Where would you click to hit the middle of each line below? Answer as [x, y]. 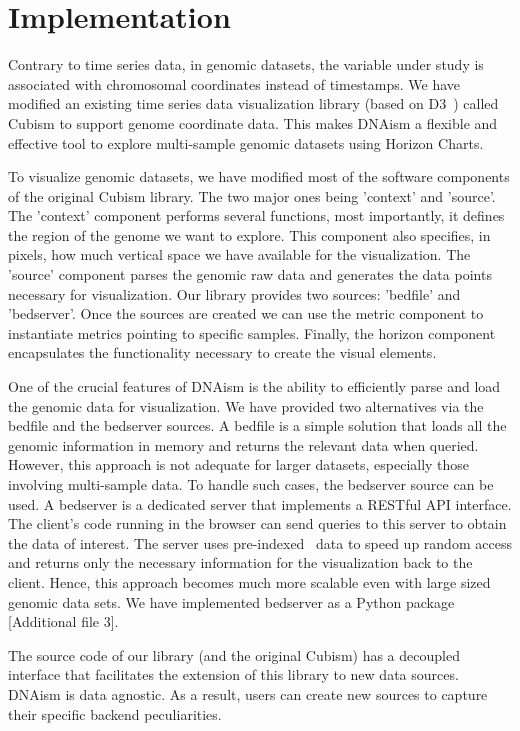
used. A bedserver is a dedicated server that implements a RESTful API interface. [260, 503]
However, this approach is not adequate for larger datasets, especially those [239, 464]
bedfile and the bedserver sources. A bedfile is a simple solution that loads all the [257, 425]
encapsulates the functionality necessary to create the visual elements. [222, 352]
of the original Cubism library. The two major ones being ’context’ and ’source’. [252, 195]
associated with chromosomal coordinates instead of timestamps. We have [234, 83]
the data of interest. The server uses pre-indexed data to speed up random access [260, 542]
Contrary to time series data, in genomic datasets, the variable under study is [246, 64]
